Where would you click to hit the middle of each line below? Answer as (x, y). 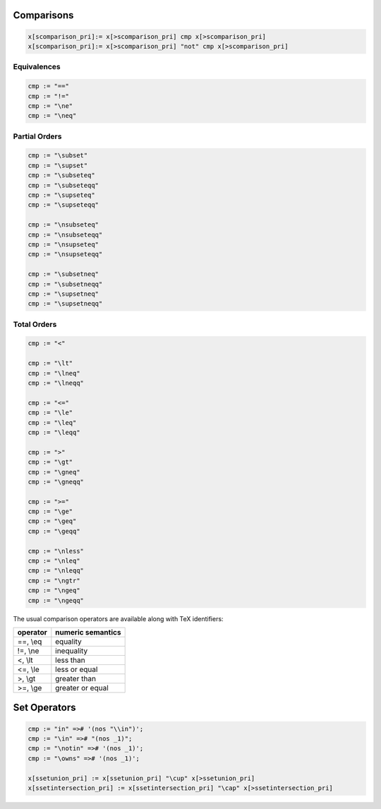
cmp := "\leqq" (54, 432)
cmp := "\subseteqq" (63, 185)
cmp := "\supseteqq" (63, 205)
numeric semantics (88, 632)
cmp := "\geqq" (54, 531)
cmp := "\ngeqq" (56, 600)
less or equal (77, 669)
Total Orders (35, 324)
